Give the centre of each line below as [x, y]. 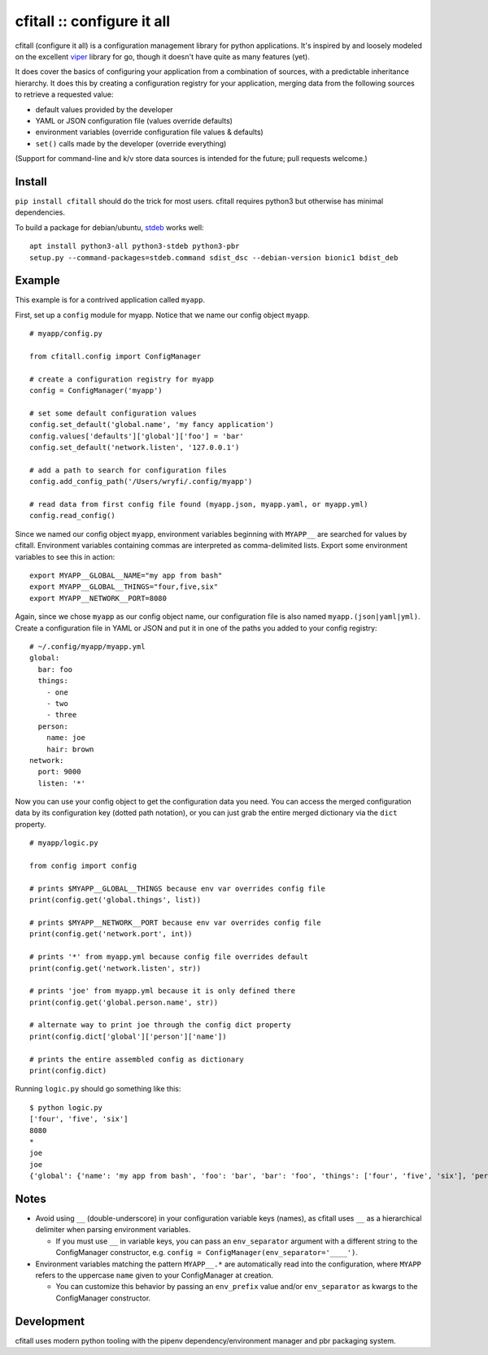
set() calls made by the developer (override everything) [131, 143]
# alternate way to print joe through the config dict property [161, 1025]
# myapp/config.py [66, 334]
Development [50, 1321]
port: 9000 [59, 772]
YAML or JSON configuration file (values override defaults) [134, 120]
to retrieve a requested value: [64, 94]
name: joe [65, 738]
